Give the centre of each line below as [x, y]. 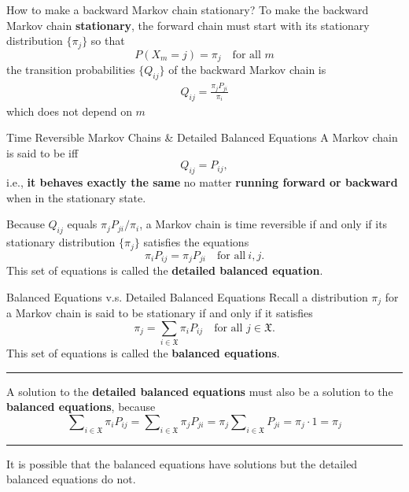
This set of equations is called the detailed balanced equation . [165, 270]
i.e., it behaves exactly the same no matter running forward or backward [202, 182]
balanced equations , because [81, 407]
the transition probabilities [71, 70]
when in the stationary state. [76, 197]
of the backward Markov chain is [247, 70]
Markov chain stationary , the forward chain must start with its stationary [188, 25]
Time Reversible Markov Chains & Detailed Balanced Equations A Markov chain [202, 137]
